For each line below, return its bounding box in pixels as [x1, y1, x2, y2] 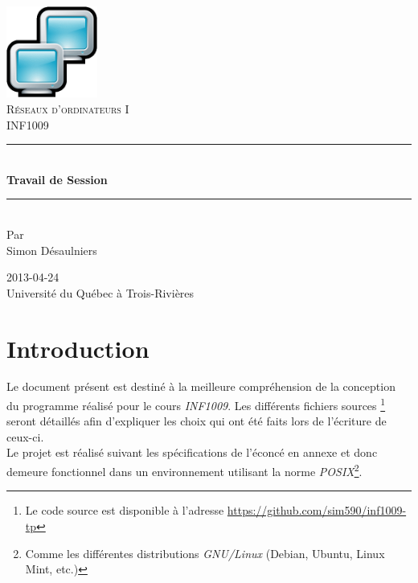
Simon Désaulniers [6, 241, 97, 258]
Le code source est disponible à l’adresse [25, 502, 224, 519]
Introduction [6, 331, 150, 364]
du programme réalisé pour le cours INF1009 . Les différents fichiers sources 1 [6, 395, 386, 413]
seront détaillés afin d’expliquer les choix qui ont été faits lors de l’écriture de [6, 413, 387, 429]
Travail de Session [6, 170, 108, 187]
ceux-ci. [6, 428, 44, 445]
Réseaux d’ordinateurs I [6, 100, 129, 117]
